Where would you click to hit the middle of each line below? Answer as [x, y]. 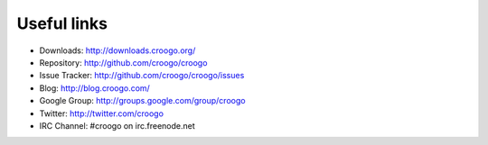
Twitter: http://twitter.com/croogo [102, 113]
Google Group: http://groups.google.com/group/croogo [142, 101]
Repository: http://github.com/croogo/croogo [123, 62]
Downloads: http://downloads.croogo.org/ [117, 50]
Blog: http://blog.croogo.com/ [95, 88]
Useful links [62, 23]
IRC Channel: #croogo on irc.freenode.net [117, 125]
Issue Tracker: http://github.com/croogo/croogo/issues [142, 76]
